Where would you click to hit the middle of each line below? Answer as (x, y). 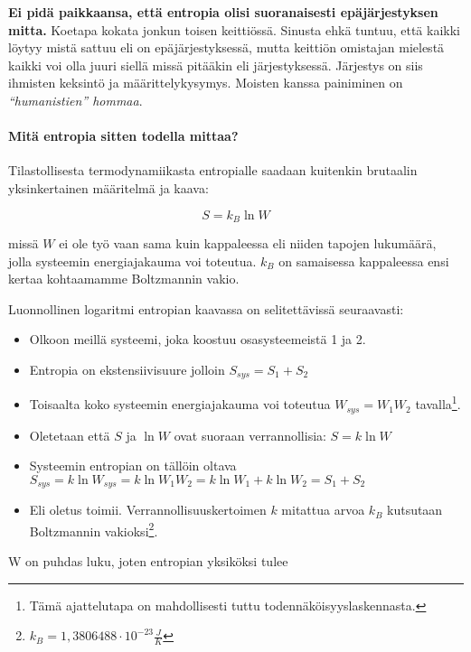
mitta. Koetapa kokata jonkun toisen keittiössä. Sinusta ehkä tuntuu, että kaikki (234, 29)
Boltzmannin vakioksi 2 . (94, 529)
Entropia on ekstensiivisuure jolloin (127, 369)
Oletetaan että (70, 435)
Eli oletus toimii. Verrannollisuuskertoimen (148, 510)
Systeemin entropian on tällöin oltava (133, 466)
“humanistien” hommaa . (75, 100)
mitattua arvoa (323, 510)
